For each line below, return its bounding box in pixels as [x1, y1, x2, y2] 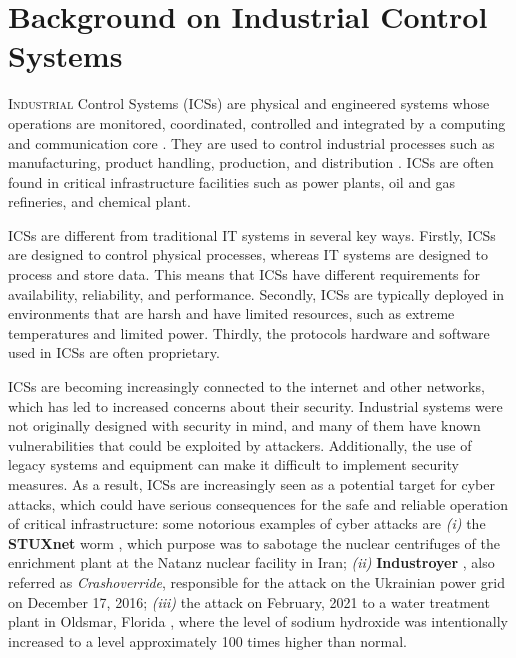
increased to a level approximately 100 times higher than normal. [8, 630, 407, 651]
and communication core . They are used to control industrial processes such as [8, 132, 495, 153]
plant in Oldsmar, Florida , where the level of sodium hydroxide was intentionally [8, 611, 508, 632]
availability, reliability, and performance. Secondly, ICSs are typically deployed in [8, 283, 505, 304]
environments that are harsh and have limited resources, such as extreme [8, 303, 455, 324]
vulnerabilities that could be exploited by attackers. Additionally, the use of [8, 434, 472, 455]
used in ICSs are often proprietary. [8, 342, 220, 363]
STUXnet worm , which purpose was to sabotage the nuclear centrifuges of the [8, 532, 501, 553]
